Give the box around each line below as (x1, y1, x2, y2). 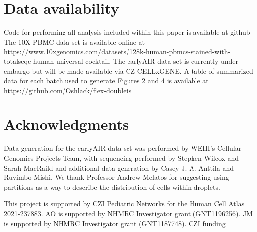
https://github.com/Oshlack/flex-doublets (4, 85, 132, 95)
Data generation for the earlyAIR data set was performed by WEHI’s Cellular (4, 143, 242, 153)
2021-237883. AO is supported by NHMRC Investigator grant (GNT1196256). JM (4, 208, 253, 218)
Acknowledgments (4, 114, 129, 134)
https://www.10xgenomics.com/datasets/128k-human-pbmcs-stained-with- (4, 46, 231, 57)
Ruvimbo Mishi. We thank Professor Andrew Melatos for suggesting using (4, 172, 229, 182)
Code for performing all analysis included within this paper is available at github (4, 27, 250, 37)
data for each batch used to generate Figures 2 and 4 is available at (4, 75, 209, 86)
